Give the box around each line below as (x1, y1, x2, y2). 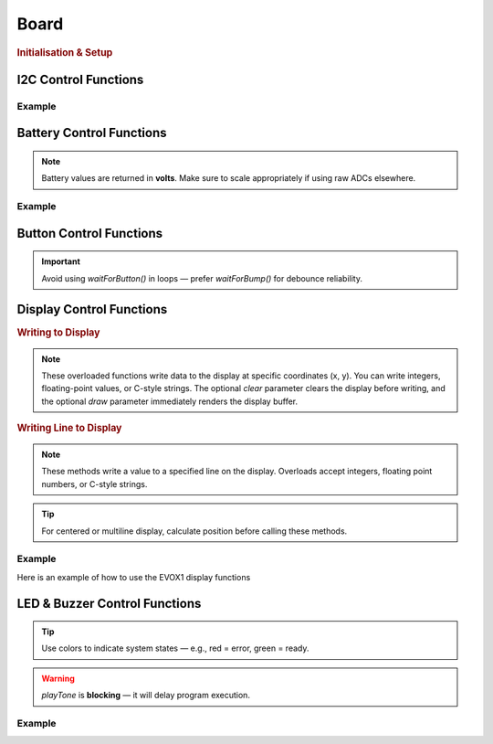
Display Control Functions (16, 302, 168, 317)
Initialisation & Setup (16, 46, 113, 58)
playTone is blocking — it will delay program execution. (41, 690, 251, 701)
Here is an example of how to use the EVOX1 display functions (16, 571, 251, 582)
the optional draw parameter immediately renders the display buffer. (41, 396, 299, 407)
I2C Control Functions (16, 71, 144, 87)
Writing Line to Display (16, 421, 122, 434)
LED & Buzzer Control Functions (16, 595, 202, 611)
